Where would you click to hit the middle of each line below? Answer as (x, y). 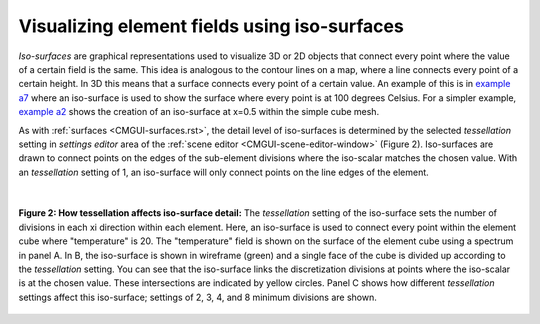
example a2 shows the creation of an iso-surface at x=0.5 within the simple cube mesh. (199, 112)
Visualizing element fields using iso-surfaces (211, 26)
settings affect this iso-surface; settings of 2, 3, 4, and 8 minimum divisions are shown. (197, 297)
